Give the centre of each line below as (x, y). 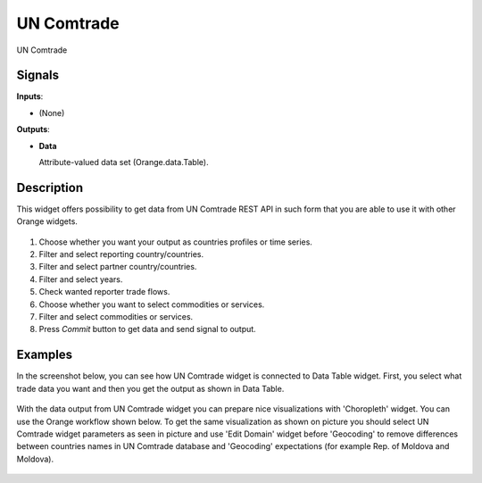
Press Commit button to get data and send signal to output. (147, 329)
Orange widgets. (47, 221)
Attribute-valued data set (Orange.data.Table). (124, 162)
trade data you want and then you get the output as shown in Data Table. (150, 388)
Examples (45, 355)
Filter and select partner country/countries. (118, 267)
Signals (38, 75)
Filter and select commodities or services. (116, 317)
